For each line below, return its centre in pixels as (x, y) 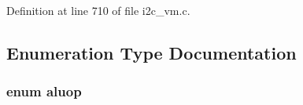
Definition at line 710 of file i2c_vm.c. (98, 10)
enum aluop (44, 91)
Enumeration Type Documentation (151, 52)
